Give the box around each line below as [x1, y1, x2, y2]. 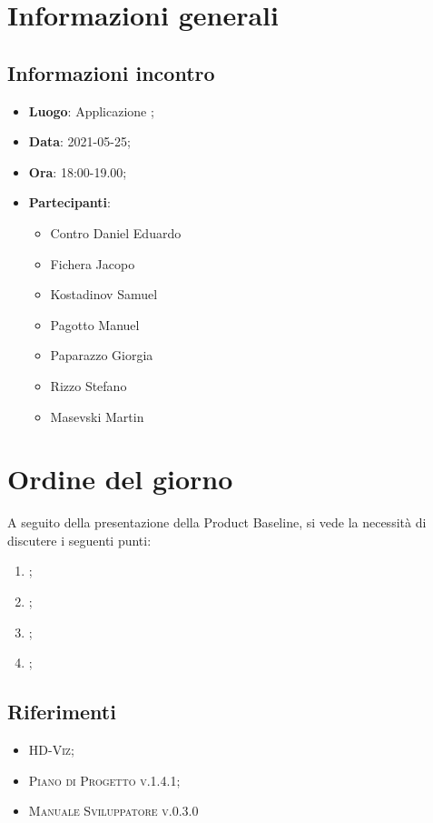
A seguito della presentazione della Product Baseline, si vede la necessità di [7, 513, 427, 532]
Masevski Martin [50, 406, 144, 426]
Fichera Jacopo [50, 254, 135, 273]
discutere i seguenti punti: [7, 530, 152, 549]
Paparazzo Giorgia [50, 346, 153, 365]
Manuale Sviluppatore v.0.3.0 [28, 801, 199, 820]
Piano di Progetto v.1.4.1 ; [28, 770, 181, 789]
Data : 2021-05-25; [28, 132, 131, 151]
